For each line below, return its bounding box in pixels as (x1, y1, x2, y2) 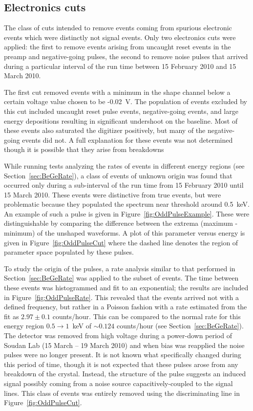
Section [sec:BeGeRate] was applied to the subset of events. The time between (4, 273, 239, 283)
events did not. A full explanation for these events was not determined (22, 134, 233, 145)
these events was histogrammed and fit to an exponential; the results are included (4, 282, 249, 293)
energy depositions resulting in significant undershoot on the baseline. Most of (4, 115, 238, 126)
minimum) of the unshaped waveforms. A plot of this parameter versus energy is (4, 228, 245, 238)
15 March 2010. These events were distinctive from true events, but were (4, 189, 221, 199)
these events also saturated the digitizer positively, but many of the (4, 125, 206, 135)
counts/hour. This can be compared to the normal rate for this (52, 311, 241, 321)
